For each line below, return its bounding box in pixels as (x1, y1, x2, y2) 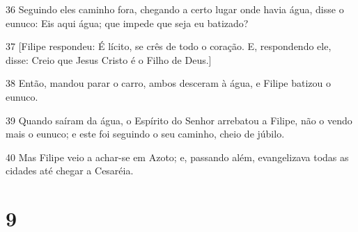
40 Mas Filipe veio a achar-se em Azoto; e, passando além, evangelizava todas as (6, 149, 349, 164)
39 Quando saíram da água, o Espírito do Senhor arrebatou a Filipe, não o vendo (6, 113, 352, 127)
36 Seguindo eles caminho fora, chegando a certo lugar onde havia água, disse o (6, 2, 344, 16)
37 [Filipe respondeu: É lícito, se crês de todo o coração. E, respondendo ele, (6, 39, 332, 53)
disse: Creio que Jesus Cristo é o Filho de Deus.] (6, 52, 212, 67)
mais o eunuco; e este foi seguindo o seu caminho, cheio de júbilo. (6, 126, 285, 141)
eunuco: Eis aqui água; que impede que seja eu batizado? (6, 15, 249, 30)
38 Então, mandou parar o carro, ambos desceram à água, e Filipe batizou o (6, 76, 332, 90)
